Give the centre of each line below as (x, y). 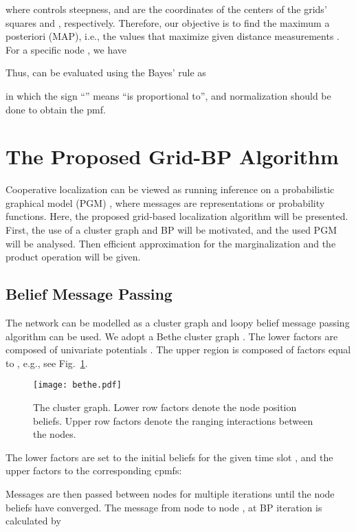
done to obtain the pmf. (56, 109)
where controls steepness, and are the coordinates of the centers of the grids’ (166, 9)
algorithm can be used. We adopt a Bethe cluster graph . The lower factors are (172, 336)
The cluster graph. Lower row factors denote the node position (165, 407)
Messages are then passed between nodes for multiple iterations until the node (170, 494)
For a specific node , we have (66, 49)
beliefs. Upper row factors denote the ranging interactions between (173, 420)
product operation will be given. (73, 257)
